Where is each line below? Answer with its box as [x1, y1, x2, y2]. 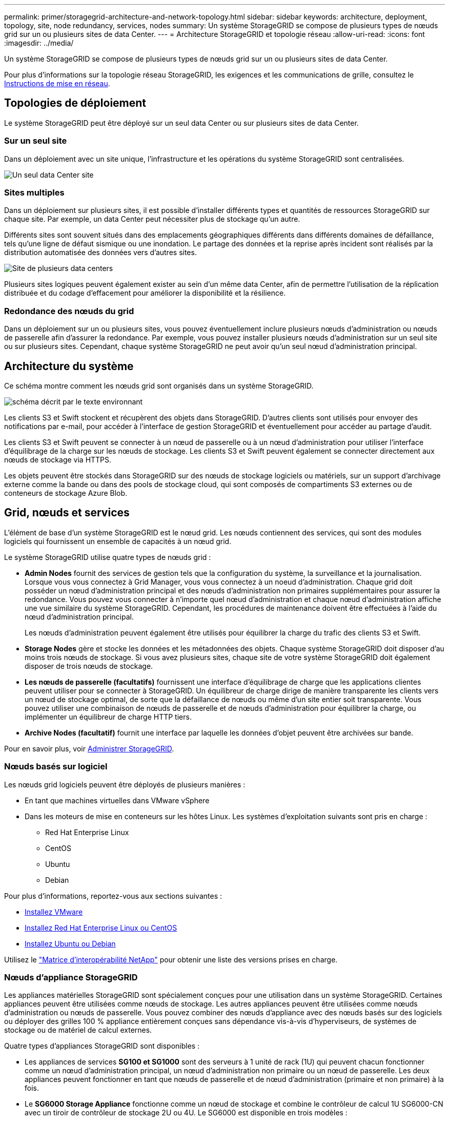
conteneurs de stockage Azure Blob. [4, 488, 128, 497]
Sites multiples [4, 187, 65, 198]
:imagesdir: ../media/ [4, 38, 74, 47]
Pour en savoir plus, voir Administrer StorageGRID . [4, 744, 174, 753]
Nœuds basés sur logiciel [4, 761, 108, 772]
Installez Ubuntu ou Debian [25, 939, 116, 948]
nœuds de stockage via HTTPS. [4, 455, 112, 464]
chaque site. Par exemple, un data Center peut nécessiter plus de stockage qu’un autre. [4, 215, 300, 224]
